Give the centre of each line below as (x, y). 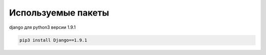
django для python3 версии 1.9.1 (42, 27)
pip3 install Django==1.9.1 (53, 40)
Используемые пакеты (59, 13)
